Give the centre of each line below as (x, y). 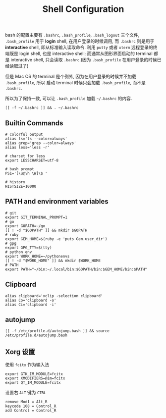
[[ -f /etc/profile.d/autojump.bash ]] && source (57, 331)
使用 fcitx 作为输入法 (27, 365)
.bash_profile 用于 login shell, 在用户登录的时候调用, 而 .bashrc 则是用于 (80, 41)
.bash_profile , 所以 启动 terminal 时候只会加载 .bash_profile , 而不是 (76, 83)
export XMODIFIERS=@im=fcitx (35, 378)
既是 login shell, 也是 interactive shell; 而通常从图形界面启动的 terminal (81, 53)
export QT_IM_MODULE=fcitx (33, 383)
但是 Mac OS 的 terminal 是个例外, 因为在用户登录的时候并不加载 (71, 77)
